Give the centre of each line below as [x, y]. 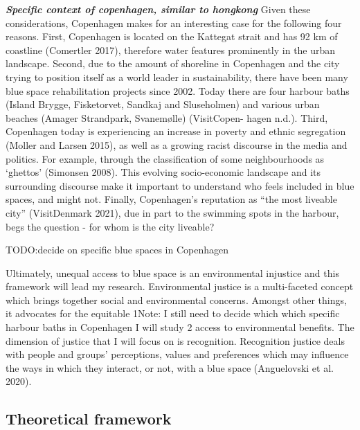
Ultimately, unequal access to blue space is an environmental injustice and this [172, 272]
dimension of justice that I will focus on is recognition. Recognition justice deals [175, 340]
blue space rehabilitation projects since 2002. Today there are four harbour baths [178, 90]
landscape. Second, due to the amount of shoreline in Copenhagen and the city [173, 63]
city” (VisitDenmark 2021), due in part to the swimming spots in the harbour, [172, 212]
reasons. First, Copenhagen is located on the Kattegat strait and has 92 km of [172, 36]
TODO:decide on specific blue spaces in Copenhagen [117, 250]
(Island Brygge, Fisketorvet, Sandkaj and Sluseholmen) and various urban [163, 104]
